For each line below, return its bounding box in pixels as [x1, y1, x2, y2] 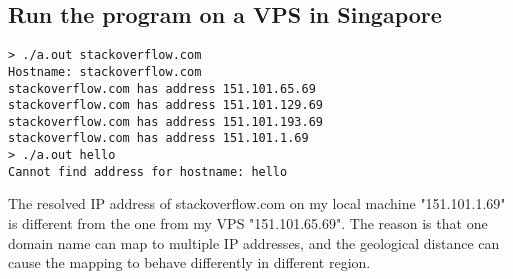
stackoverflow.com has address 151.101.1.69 [8, 131, 309, 146]
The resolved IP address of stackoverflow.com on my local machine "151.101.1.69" [8, 193, 506, 214]
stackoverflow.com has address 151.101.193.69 [8, 114, 323, 129]
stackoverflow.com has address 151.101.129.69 [8, 98, 323, 113]
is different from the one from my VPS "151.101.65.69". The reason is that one [8, 213, 488, 234]
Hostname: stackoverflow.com [8, 64, 202, 79]
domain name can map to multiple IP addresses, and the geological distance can [8, 232, 500, 253]
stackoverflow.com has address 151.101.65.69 [8, 81, 316, 96]
